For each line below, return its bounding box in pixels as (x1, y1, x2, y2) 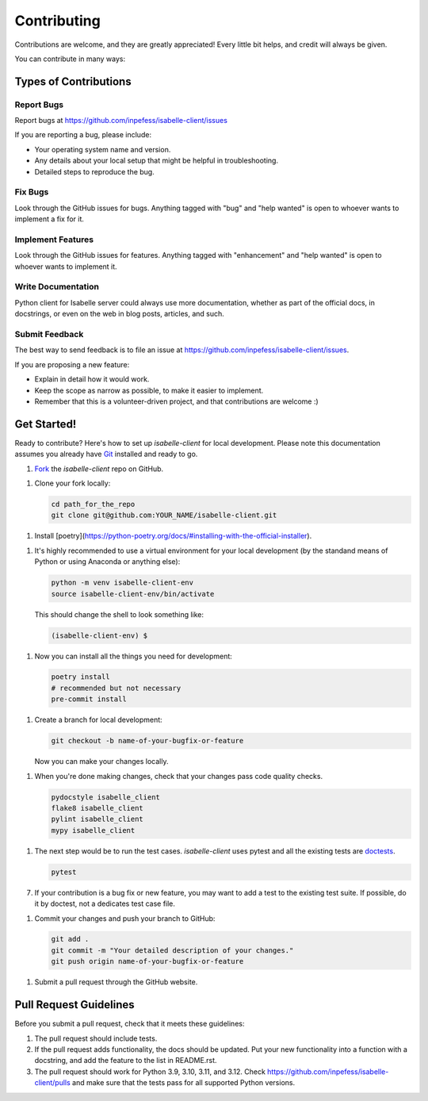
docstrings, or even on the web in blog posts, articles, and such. (14, 309, 225, 319)
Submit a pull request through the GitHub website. (34, 977, 198, 987)
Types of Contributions (14, 75, 132, 88)
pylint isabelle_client (51, 815, 144, 824)
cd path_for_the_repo (51, 500, 136, 509)
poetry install (51, 673, 110, 681)
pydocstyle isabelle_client (51, 792, 160, 801)
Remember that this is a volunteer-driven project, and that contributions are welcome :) (34, 397, 319, 406)
